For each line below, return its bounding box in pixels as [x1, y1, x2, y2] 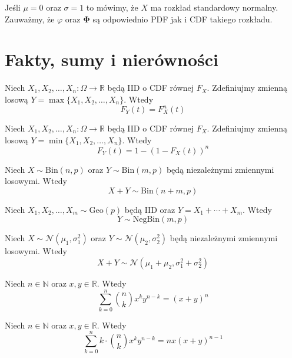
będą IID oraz [124, 203, 175, 215]
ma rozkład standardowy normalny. [150, 1, 278, 13]
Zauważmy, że [5, 12, 55, 25]
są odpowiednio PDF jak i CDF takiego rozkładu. [92, 12, 273, 25]
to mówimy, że [86, 1, 138, 13]
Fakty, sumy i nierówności [5, 47, 218, 71]
